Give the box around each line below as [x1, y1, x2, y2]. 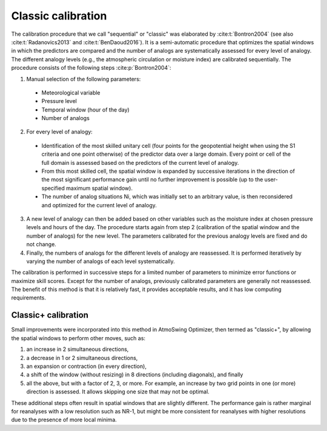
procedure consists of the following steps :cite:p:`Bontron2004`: [11, 64, 171, 72]
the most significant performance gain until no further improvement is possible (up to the [41, 176, 263, 183]
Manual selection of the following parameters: [26, 75, 141, 82]
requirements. [11, 294, 47, 301]
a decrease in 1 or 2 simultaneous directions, [26, 354, 138, 361]
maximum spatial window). [65, 184, 133, 192]
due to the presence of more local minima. [11, 416, 117, 424]
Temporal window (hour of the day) [41, 106, 130, 113]
